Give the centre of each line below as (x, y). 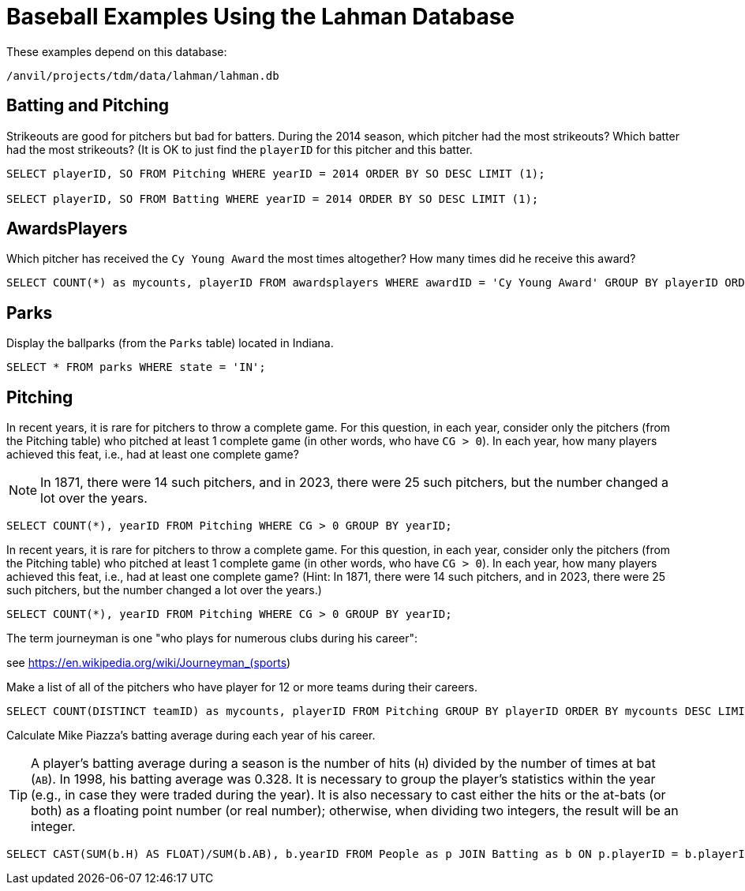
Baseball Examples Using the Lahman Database (260, 17)
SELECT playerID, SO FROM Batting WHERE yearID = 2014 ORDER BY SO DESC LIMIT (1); (273, 198)
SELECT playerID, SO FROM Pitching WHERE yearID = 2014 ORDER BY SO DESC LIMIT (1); (276, 173)
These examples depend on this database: (117, 51)
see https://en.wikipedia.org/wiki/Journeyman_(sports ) (149, 663)
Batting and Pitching (88, 106)
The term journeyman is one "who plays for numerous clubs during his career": (212, 638)
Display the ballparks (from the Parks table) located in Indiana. (170, 343)
